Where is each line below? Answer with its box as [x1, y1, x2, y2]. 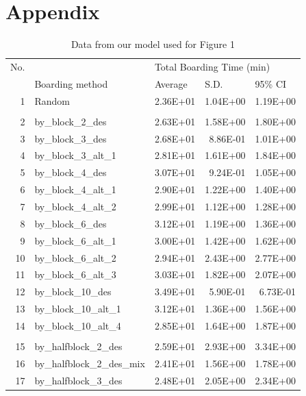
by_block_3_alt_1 [34, 148, 116, 162]
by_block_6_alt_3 [34, 267, 116, 282]
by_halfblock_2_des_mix [34, 356, 145, 370]
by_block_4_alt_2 [34, 199, 116, 213]
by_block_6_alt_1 [34, 233, 116, 247]
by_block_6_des [34, 216, 107, 230]
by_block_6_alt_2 [34, 250, 116, 264]
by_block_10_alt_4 [34, 318, 121, 332]
